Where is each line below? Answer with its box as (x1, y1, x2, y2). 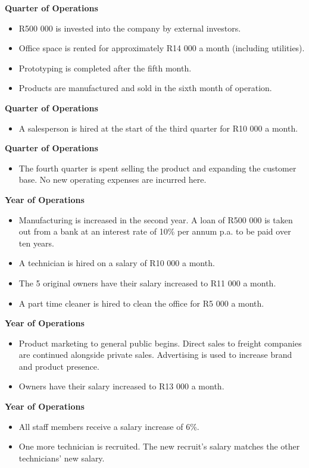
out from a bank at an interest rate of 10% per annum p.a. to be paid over (18, 225, 291, 238)
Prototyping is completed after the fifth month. (18, 61, 192, 74)
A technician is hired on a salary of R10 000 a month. (18, 257, 215, 269)
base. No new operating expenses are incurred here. (18, 173, 207, 186)
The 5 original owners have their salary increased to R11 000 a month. (18, 276, 276, 289)
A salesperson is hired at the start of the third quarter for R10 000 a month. (18, 121, 298, 134)
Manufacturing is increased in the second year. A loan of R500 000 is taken (18, 213, 293, 226)
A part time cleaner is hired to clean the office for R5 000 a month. (18, 297, 264, 309)
